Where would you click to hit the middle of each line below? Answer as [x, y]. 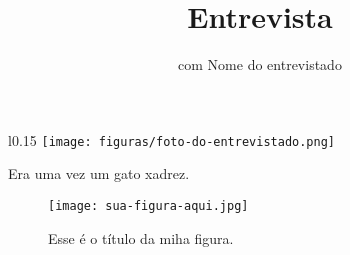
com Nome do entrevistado [260, 64]
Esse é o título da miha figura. [141, 237]
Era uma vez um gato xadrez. [99, 173]
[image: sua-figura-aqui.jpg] [148, 205]
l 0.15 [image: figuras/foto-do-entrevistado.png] [171, 139]
